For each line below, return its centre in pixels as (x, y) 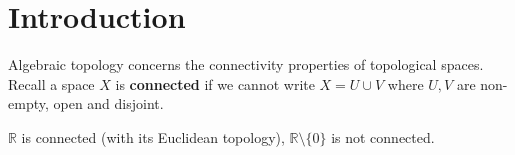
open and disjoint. (108, 103)
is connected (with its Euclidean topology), (153, 136)
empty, (28, 103)
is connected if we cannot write (215, 83)
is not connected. (383, 136)
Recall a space (51, 83)
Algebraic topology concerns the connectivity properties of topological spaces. (246, 64)
